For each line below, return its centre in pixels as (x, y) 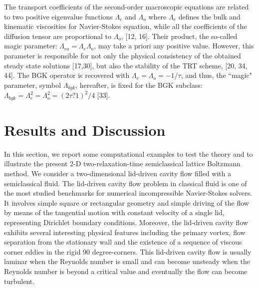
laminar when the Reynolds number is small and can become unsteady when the (127, 261)
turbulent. (19, 281)
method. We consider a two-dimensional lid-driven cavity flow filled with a (118, 173)
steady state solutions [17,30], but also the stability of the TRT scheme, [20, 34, (126, 65)
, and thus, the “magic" (216, 75)
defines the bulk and (209, 16)
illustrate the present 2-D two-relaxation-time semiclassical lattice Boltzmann (122, 163)
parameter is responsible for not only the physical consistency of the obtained (123, 55)
